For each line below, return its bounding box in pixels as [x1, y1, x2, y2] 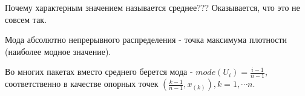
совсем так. [5, 13, 47, 25]
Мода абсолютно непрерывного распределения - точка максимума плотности [5, 33, 287, 46]
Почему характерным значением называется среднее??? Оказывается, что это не [5, 1, 300, 13]
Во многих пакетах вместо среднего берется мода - [5, 65, 193, 78]
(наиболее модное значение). [5, 45, 111, 57]
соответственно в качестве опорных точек [5, 77, 159, 90]
